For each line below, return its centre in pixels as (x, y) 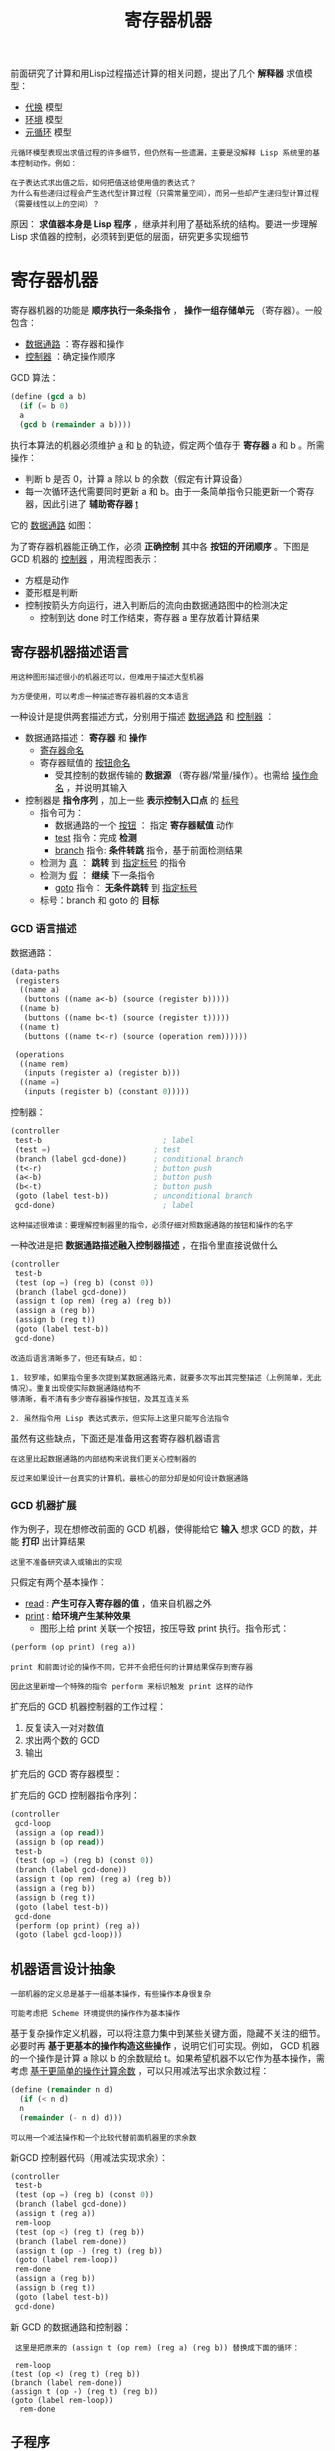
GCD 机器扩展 (43, 1505)
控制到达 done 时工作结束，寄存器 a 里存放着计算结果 (149, 617)
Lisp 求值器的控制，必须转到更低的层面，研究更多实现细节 (130, 237)
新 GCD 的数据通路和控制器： (71, 2327)
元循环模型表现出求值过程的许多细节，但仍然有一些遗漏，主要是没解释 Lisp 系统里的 (161, 153)
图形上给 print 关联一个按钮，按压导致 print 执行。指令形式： (164, 1628)
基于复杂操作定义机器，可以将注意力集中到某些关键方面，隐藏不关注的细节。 (168, 2033)
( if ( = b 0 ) (44, 406)
